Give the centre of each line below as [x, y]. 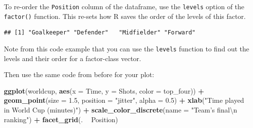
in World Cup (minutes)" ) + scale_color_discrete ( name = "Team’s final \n [121, 109]
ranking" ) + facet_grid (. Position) [61, 119]
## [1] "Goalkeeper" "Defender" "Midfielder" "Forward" [100, 33]
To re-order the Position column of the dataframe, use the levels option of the [124, 6]
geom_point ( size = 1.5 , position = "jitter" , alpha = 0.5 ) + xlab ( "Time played [124, 100]
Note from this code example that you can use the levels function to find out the [126, 48]
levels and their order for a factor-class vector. [73, 58]
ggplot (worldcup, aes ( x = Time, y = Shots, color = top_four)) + [104, 90]
